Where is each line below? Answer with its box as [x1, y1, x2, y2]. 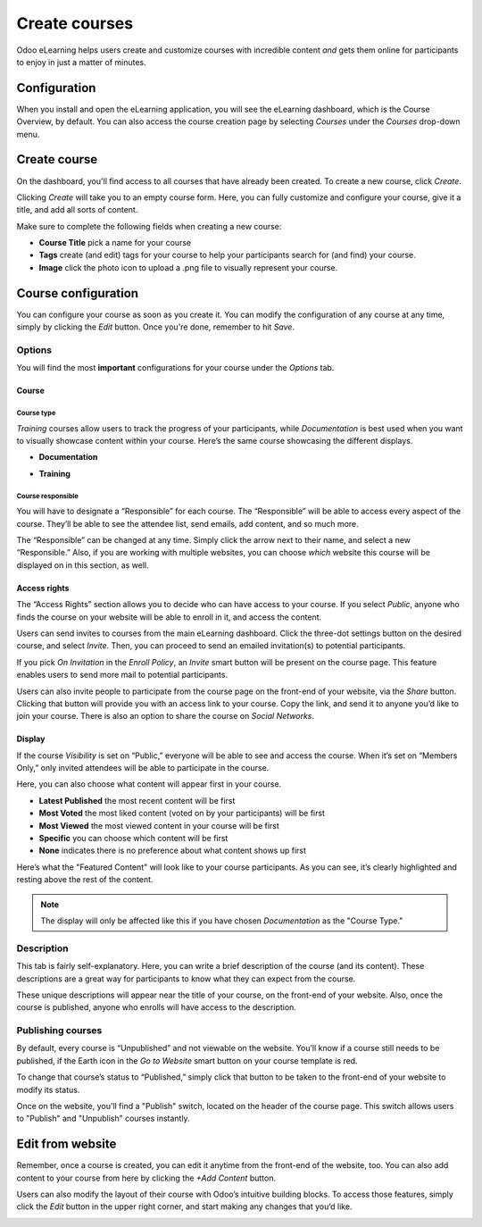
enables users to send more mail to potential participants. [16, 670, 228, 680]
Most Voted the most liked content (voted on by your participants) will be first [38, 808, 326, 819]
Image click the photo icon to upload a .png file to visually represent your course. [38, 262, 338, 272]
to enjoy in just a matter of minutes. [16, 56, 146, 67]
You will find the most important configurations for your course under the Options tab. [16, 363, 335, 373]
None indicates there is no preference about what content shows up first [38, 845, 307, 856]
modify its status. [16, 1084, 80, 1095]
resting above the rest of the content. [16, 874, 154, 885]
